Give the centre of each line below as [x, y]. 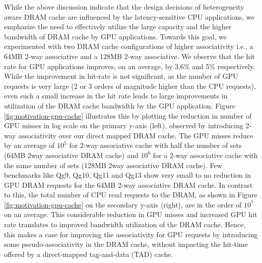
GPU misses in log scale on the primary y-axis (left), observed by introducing [124, 125]
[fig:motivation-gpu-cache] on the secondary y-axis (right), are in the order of [123, 204]
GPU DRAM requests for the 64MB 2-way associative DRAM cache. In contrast [128, 185]
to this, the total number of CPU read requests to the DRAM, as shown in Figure [131, 195]
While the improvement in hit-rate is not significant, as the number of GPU [121, 76]
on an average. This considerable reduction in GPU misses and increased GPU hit [131, 214]
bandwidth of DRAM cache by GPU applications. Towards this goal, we [115, 36]
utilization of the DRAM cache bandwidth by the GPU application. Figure [120, 105]
